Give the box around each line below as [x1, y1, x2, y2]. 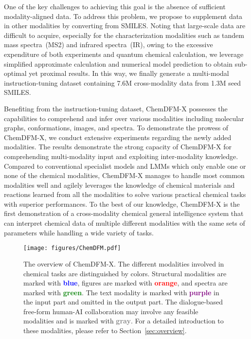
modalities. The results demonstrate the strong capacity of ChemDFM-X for [4, 142, 232, 152]
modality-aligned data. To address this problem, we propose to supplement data [4, 11, 243, 21]
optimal [4, 68, 27, 78]
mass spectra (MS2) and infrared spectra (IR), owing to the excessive [4, 39, 213, 50]
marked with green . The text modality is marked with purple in [23, 287, 219, 297]
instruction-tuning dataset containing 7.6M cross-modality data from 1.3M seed [4, 77, 241, 88]
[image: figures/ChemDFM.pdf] [23, 245, 121, 252]
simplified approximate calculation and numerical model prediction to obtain [4, 58, 233, 69]
